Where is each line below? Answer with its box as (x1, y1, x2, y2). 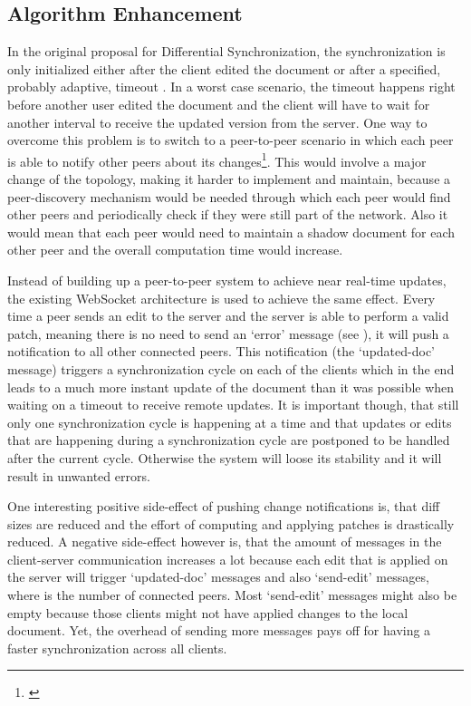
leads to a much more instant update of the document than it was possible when (7, 377, 455, 396)
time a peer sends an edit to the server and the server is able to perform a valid (7, 306, 449, 325)
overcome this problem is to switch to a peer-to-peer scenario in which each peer (7, 131, 454, 150)
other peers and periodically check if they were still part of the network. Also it (7, 205, 448, 224)
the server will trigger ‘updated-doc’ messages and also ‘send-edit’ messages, (7, 567, 429, 586)
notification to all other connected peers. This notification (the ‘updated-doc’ (7, 342, 435, 361)
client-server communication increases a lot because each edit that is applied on (7, 549, 448, 568)
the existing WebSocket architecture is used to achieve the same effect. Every (7, 288, 436, 307)
